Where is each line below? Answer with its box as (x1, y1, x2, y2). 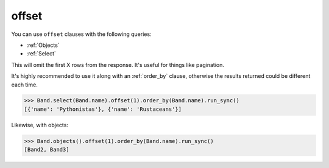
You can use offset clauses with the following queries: (11, 30, 152, 38)
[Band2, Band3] (24, 146, 69, 153)
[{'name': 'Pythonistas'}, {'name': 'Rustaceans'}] (24, 105, 182, 113)
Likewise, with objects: (11, 121, 68, 128)
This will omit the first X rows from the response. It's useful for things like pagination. (11, 61, 225, 68)
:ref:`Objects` (26, 41, 60, 49)
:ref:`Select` (26, 50, 56, 57)
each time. (11, 81, 38, 88)
